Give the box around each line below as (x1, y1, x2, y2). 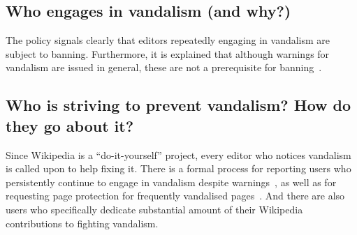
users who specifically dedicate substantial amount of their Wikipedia (6, 202, 303, 216)
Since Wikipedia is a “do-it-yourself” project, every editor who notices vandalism (6, 147, 351, 162)
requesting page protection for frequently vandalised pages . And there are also (6, 188, 345, 203)
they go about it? (6, 114, 134, 136)
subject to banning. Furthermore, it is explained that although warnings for (6, 46, 330, 61)
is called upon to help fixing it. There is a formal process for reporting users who (6, 161, 351, 176)
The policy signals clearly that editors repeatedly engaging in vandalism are (6, 33, 330, 47)
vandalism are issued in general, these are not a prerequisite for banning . (6, 60, 322, 75)
